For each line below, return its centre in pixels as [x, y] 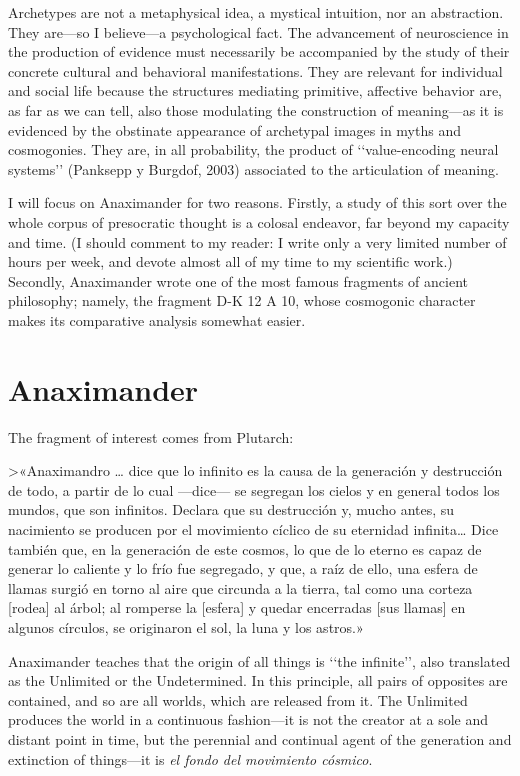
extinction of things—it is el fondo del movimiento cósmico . [190, 758]
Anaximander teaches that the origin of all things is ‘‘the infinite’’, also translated [259, 660]
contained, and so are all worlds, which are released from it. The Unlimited [238, 699]
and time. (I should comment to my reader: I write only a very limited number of [257, 241]
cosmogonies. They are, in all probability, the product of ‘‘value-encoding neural [253, 149]
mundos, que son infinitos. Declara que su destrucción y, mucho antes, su [231, 509]
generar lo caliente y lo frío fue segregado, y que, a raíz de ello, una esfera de [243, 568]
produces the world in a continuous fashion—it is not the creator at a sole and [248, 719]
